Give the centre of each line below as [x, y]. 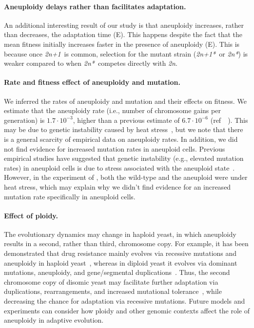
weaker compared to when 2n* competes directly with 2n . [91, 63]
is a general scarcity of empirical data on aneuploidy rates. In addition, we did [121, 139]
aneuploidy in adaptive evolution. [54, 320]
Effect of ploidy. [31, 215]
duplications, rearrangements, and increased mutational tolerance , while [113, 291]
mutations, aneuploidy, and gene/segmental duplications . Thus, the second [117, 272]
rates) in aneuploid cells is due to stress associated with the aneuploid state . [119, 167]
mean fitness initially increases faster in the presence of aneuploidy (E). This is [122, 44]
